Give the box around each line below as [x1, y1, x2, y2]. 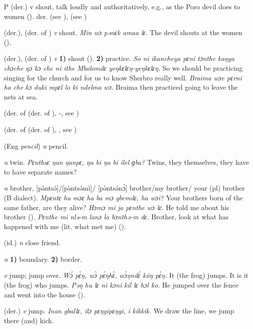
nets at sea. [4, 91, 38, 101]
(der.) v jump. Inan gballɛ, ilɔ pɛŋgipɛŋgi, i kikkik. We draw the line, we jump [4, 306, 234, 316]
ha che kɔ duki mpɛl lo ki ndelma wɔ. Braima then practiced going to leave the [4, 82, 238, 92]
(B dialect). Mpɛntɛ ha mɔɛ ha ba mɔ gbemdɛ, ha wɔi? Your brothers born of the [4, 192, 243, 202]
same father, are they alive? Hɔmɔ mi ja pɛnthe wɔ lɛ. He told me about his [4, 202, 229, 212]
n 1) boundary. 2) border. [4, 253, 82, 264]
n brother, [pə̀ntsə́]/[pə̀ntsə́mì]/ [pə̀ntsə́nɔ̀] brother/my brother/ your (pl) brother [4, 183, 245, 193]
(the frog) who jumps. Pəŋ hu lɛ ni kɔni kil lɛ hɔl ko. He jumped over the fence [4, 280, 239, 290]
